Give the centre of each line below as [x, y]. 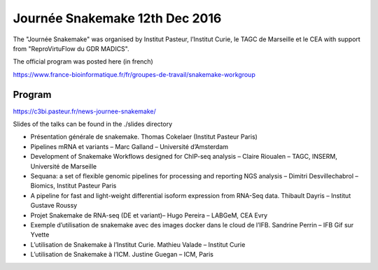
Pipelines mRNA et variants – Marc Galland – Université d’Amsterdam [129, 146]
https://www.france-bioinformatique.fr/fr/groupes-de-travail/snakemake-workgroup [134, 74]
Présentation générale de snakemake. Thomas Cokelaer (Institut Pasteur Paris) [144, 137]
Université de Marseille [64, 166]
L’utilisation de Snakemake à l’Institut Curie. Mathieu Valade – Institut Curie [138, 244]
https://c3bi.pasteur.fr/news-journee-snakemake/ [85, 111]
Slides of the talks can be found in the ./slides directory [93, 124]
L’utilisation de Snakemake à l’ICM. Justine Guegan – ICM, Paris [122, 255]
